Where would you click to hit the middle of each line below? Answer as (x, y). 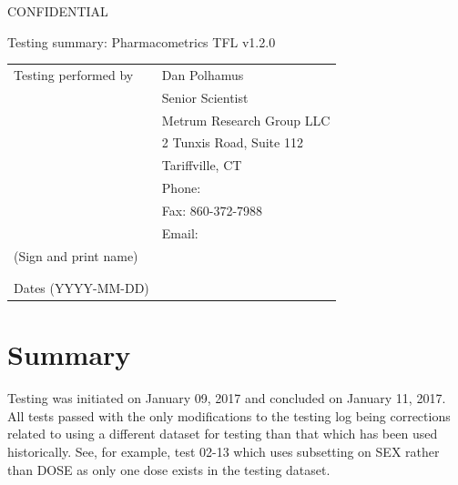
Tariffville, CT (202, 165)
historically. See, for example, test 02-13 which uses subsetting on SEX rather (224, 452)
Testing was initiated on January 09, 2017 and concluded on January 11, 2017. (227, 398)
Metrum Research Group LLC (246, 120)
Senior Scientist (205, 97)
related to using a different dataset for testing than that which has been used (223, 434)
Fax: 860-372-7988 (212, 210)
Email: (180, 232)
